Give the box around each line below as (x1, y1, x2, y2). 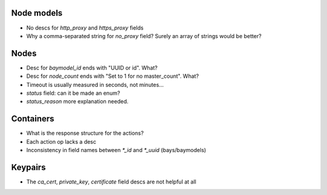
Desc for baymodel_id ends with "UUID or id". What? (26, 64, 157, 71)
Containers (11, 113, 54, 124)
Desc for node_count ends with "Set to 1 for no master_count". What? (26, 72, 199, 80)
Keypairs (11, 162, 46, 172)
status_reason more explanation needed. (26, 98, 129, 105)
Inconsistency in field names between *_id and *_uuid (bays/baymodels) (26, 147, 206, 154)
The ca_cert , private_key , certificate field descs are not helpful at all (26, 178, 197, 185)
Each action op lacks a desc (26, 138, 97, 145)
